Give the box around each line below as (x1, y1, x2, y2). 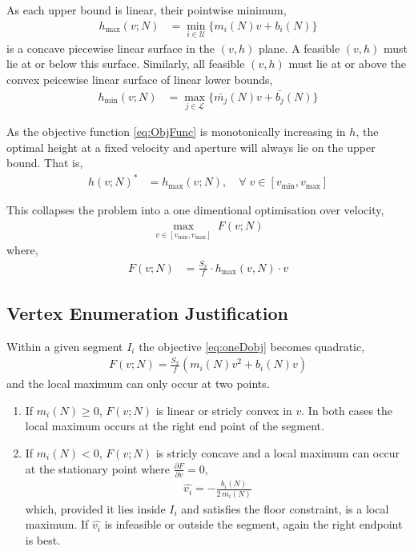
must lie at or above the (288, 55, 407, 72)
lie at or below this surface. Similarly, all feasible (6, 55, 245, 72)
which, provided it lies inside (25, 500, 166, 517)
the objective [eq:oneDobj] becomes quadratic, (139, 337, 365, 354)
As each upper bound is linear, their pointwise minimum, (6, 2, 287, 18)
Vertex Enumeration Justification (6, 300, 289, 325)
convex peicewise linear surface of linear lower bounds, (6, 71, 273, 88)
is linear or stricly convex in (155, 401, 292, 418)
